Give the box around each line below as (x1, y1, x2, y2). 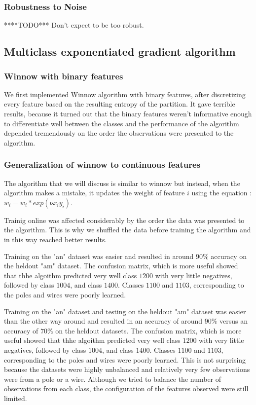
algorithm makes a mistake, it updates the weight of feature (4, 187, 185, 198)
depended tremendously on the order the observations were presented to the (4, 128, 234, 138)
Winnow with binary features (4, 70, 123, 82)
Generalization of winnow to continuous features (4, 158, 201, 171)
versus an (219, 316, 248, 326)
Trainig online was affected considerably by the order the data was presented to (4, 215, 245, 225)
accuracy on (211, 251, 247, 261)
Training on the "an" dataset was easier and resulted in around (4, 251, 194, 261)
